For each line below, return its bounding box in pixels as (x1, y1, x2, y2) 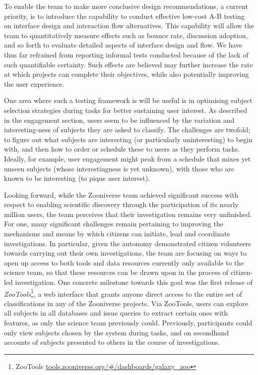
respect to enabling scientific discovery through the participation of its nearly (4, 199, 239, 210)
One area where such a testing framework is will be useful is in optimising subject (4, 95, 253, 106)
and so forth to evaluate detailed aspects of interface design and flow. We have (4, 40, 243, 50)
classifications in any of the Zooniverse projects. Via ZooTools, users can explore (4, 298, 248, 308)
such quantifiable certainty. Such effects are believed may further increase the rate (4, 59, 253, 69)
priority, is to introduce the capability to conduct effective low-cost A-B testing (4, 10, 245, 21)
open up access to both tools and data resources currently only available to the (4, 257, 244, 268)
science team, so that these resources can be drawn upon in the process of (4, 267, 229, 277)
